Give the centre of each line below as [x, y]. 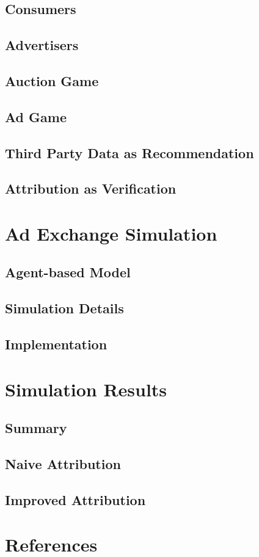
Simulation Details [64, 308]
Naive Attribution [63, 463]
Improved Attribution [75, 499]
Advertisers [42, 45]
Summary [36, 428]
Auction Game [52, 80]
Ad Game [36, 116]
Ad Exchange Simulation [111, 233]
